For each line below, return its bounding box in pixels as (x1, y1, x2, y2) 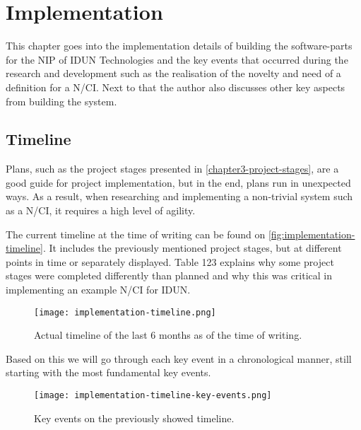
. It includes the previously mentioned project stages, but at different (42, 240, 342, 255)
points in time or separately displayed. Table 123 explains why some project (6, 254, 334, 269)
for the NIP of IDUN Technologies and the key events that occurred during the (6, 52, 348, 66)
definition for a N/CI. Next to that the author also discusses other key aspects (6, 79, 345, 94)
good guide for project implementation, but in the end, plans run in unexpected (6, 175, 351, 190)
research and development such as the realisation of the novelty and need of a (6, 66, 341, 81)
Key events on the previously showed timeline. (34, 410, 235, 425)
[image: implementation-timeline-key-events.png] (34, 390, 272, 401)
